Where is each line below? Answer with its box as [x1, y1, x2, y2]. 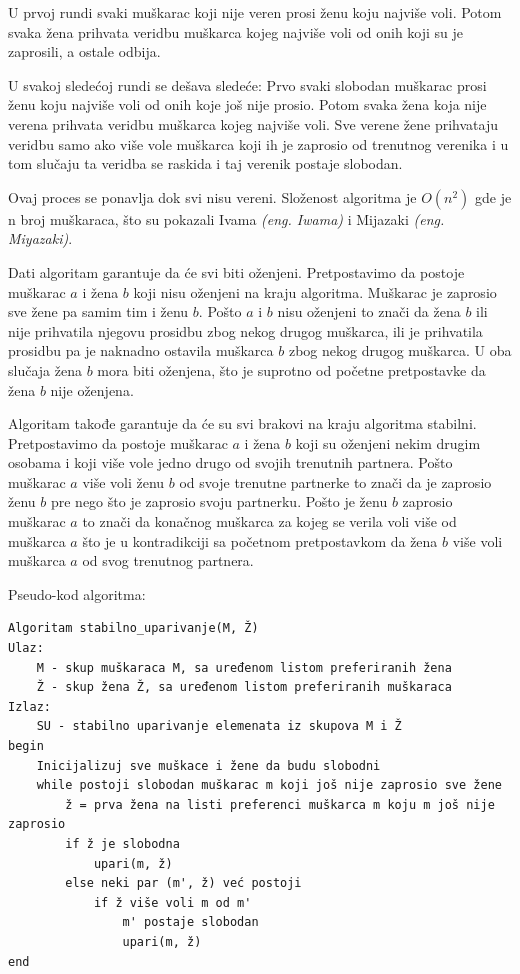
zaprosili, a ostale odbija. [8, 41, 161, 62]
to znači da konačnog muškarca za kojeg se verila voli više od [82, 511, 457, 532]
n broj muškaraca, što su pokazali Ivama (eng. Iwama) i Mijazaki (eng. [8, 208, 445, 229]
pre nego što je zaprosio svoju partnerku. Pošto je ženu [50, 491, 388, 512]
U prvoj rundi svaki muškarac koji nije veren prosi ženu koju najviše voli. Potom [8, 2, 502, 22]
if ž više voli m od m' [93, 895, 252, 910]
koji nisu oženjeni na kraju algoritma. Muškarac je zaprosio [133, 281, 497, 302]
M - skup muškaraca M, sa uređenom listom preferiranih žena [36, 660, 452, 675]
